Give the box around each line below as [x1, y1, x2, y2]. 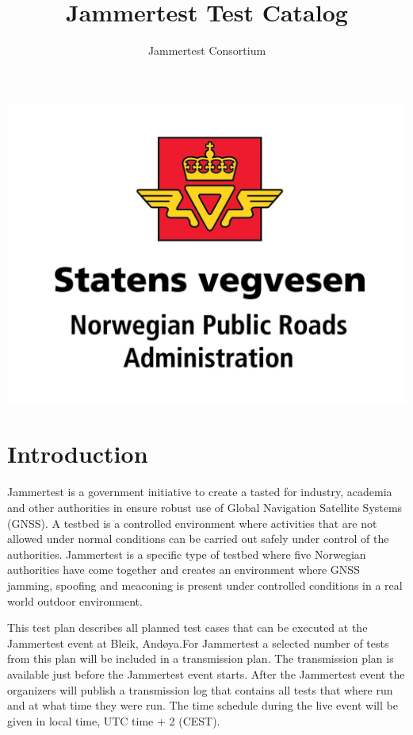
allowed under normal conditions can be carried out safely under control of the [7, 530, 389, 547]
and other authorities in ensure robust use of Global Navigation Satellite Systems [7, 499, 403, 516]
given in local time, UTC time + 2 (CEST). [7, 712, 220, 729]
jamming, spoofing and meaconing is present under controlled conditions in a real [7, 576, 403, 593]
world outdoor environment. [7, 592, 143, 609]
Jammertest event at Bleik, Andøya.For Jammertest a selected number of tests [7, 634, 389, 651]
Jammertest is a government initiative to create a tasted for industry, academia [7, 483, 392, 500]
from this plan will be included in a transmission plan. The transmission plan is [7, 650, 394, 667]
